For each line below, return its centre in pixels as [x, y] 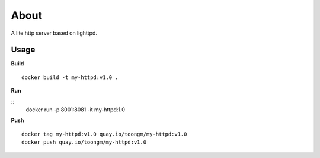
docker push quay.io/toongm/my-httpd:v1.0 [84, 142]
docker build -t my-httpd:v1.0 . [70, 77]
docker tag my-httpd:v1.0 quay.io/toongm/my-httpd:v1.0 [104, 134]
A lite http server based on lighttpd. [54, 33]
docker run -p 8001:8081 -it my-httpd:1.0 [76, 110]
